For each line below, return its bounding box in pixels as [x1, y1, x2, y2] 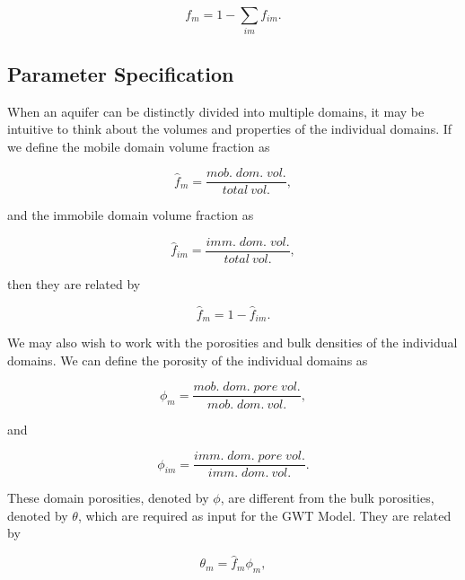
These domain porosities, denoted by [7, 488, 209, 507]
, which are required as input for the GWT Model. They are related [77, 505, 452, 524]
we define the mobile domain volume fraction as [7, 136, 270, 155]
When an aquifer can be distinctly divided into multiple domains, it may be [7, 101, 425, 120]
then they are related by [7, 275, 141, 294]
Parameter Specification [7, 59, 234, 87]
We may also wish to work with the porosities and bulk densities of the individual [7, 333, 458, 352]
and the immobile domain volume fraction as [7, 206, 254, 224]
